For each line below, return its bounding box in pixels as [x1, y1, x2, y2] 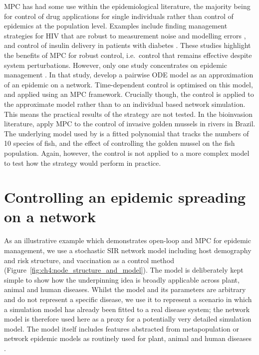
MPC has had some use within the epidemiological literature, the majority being [4, 1, 251, 11]
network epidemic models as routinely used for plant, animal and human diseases [4, 333, 252, 344]
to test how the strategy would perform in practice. [4, 157, 161, 168]
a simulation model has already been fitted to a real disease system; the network [4, 304, 250, 314]
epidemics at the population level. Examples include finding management [4, 20, 228, 31]
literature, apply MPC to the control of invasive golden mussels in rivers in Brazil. [4, 118, 256, 129]
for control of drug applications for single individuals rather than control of [4, 10, 234, 21]
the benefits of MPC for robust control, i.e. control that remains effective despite [4, 49, 252, 60]
